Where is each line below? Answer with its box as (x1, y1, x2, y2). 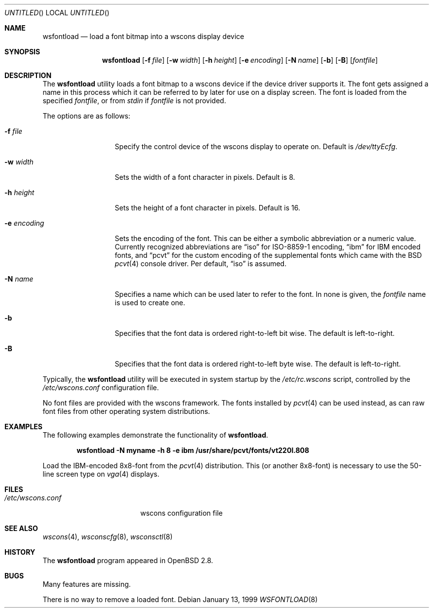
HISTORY (4, 548, 36, 556)
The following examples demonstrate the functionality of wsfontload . (42, 431, 269, 439)
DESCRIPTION (4, 71, 52, 80)
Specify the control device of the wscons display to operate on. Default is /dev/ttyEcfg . (115, 142, 397, 151)
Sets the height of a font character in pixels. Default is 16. (115, 204, 300, 212)
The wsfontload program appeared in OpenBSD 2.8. (42, 556, 213, 565)
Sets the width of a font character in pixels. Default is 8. (115, 173, 295, 181)
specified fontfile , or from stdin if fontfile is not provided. (42, 96, 226, 105)
